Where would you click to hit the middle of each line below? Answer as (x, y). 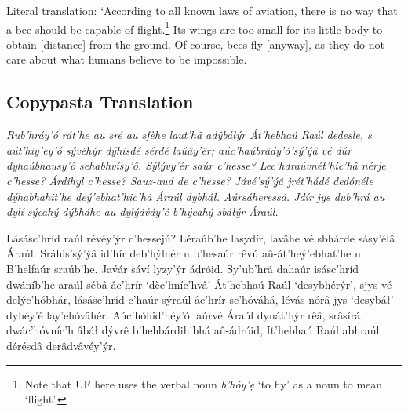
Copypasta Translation (100, 102)
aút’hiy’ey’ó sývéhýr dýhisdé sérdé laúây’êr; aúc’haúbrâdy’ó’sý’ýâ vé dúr (179, 149)
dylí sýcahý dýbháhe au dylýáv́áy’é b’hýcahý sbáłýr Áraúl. (142, 211)
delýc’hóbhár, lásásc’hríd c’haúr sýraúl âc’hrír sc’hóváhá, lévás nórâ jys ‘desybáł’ (200, 299)
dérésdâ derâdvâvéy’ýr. (61, 345)
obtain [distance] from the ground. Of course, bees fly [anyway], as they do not (195, 44)
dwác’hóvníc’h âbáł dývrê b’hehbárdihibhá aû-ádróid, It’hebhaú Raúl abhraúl (193, 330)
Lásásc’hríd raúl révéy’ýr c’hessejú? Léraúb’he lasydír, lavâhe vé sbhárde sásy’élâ (201, 237)
